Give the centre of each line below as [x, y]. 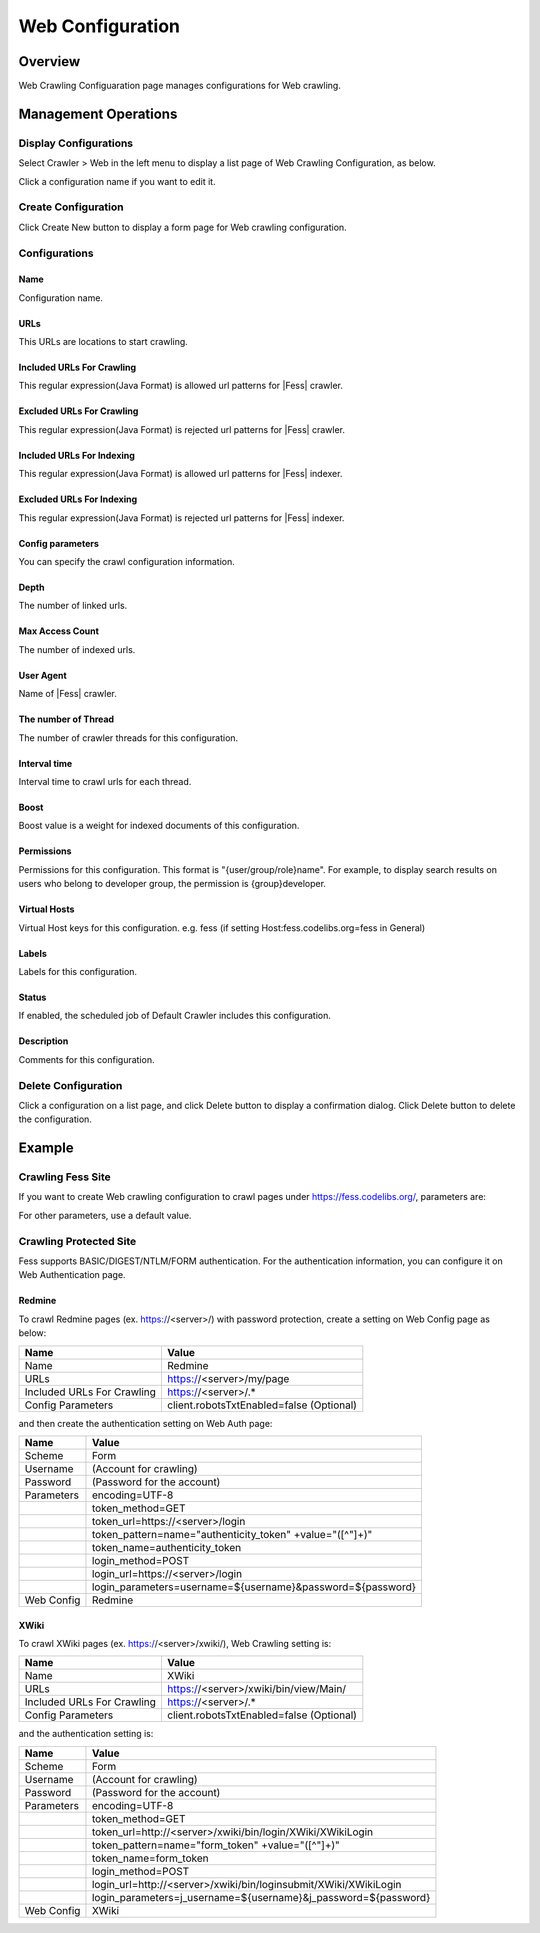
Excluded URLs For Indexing [78, 499]
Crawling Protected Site [77, 1241]
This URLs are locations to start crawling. [103, 342]
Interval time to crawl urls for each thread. [105, 781]
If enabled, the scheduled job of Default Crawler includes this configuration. [175, 1016]
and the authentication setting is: [86, 1734]
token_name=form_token [150, 1858]
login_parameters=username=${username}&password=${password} [254, 1587]
